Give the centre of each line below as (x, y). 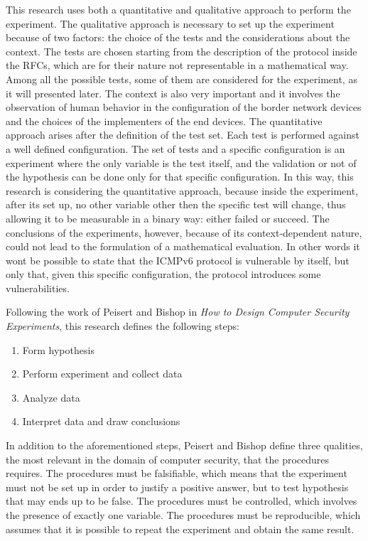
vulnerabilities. (38, 288)
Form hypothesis (58, 349)
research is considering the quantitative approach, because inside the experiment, (182, 190)
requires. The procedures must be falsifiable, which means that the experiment (177, 473)
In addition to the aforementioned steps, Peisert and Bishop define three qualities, (184, 445)
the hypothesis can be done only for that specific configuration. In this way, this (180, 177)
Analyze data (51, 397)
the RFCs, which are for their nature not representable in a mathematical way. (177, 65)
